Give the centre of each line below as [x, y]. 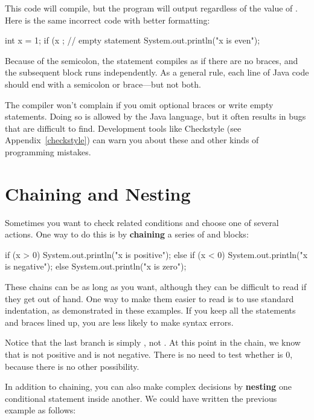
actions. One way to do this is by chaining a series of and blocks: [127, 234]
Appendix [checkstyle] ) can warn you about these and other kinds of [132, 140]
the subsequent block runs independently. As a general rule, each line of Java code [157, 72]
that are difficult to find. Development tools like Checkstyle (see [123, 128]
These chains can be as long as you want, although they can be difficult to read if [156, 287]
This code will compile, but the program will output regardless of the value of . [151, 8]
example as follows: [40, 410]
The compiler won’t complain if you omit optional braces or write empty [139, 104]
